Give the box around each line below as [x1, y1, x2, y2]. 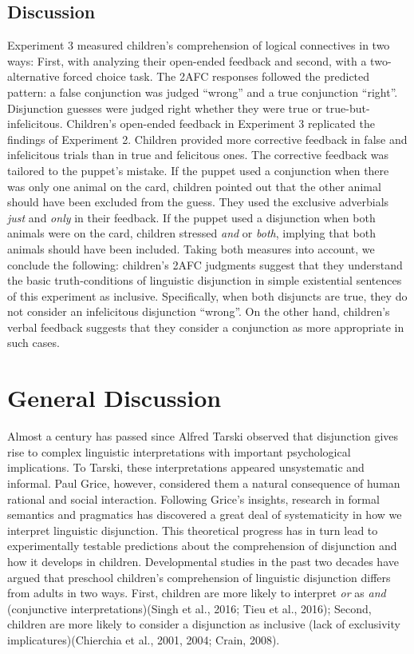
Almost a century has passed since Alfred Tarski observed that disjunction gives [7, 428, 399, 445]
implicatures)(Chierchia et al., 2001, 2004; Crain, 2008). [7, 631, 280, 648]
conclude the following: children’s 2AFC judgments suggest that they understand [7, 256, 403, 273]
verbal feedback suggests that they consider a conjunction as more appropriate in [7, 318, 404, 335]
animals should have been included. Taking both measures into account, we [7, 240, 375, 257]
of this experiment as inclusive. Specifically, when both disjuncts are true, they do [7, 287, 408, 304]
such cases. [7, 334, 60, 351]
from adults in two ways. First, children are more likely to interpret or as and [7, 584, 386, 601]
